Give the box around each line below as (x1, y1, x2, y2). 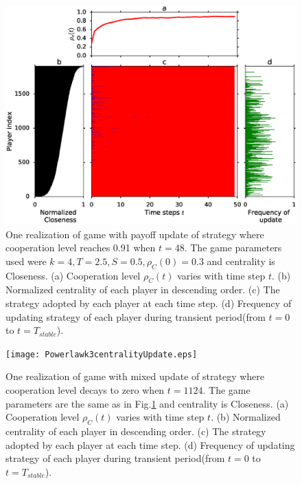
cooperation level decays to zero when (5, 383, 165, 397)
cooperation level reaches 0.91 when (5, 240, 156, 255)
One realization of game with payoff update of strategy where (5, 227, 264, 241)
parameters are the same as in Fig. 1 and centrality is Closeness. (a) (5, 396, 289, 410)
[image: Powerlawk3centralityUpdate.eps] (5, 349, 198, 359)
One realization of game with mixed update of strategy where (5, 369, 265, 383)
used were (5, 253, 47, 268)
